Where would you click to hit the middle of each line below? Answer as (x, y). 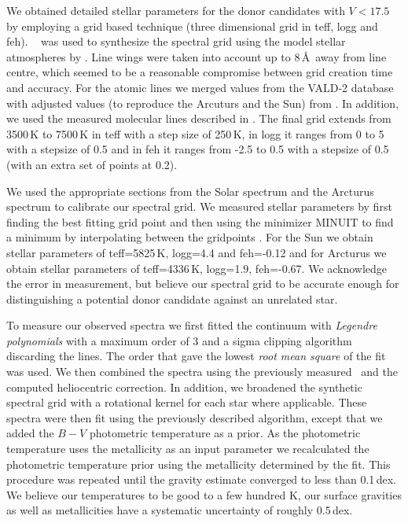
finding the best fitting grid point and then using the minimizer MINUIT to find (200, 221)
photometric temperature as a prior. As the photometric (225, 433)
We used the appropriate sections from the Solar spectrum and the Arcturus (190, 191)
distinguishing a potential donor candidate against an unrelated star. (172, 298)
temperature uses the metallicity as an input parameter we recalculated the (188, 449)
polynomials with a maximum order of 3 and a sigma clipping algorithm (179, 340)
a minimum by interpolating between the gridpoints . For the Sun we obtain (190, 237)
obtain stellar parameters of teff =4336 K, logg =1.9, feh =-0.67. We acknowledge (197, 268)
